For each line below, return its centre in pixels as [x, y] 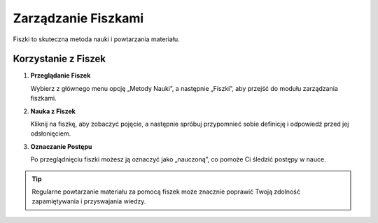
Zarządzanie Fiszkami [78, 18]
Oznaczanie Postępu [61, 146]
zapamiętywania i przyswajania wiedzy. [89, 201]
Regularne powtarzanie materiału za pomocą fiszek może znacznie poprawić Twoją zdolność [166, 192]
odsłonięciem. [51, 134]
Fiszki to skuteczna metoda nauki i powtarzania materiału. [96, 39]
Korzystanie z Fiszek [59, 59]
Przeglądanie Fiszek [61, 75]
